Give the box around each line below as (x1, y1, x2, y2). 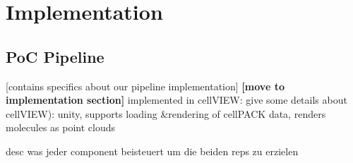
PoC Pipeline (6, 45, 104, 67)
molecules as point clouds (6, 120, 115, 135)
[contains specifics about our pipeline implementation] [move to (6, 78, 285, 93)
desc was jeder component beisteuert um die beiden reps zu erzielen (6, 143, 299, 158)
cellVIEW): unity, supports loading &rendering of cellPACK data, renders (6, 106, 326, 121)
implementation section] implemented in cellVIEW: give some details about (6, 92, 347, 107)
